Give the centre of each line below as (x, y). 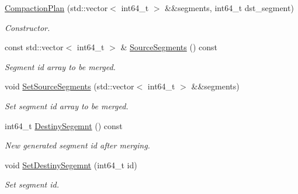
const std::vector (34, 47)
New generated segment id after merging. (77, 145)
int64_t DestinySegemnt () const (64, 125)
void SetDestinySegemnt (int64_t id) (71, 164)
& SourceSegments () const (169, 47)
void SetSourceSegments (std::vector (70, 86)
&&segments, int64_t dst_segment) (229, 8)
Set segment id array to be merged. (67, 105)
